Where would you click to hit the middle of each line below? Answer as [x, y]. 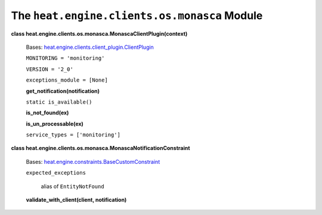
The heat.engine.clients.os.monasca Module [137, 15]
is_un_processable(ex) [55, 124]
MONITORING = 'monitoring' [65, 58]
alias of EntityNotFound [72, 186]
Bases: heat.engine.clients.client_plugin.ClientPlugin [90, 47]
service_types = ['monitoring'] [73, 135]
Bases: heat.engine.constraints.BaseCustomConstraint [93, 161]
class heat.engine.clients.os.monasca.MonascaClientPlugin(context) [99, 33]
